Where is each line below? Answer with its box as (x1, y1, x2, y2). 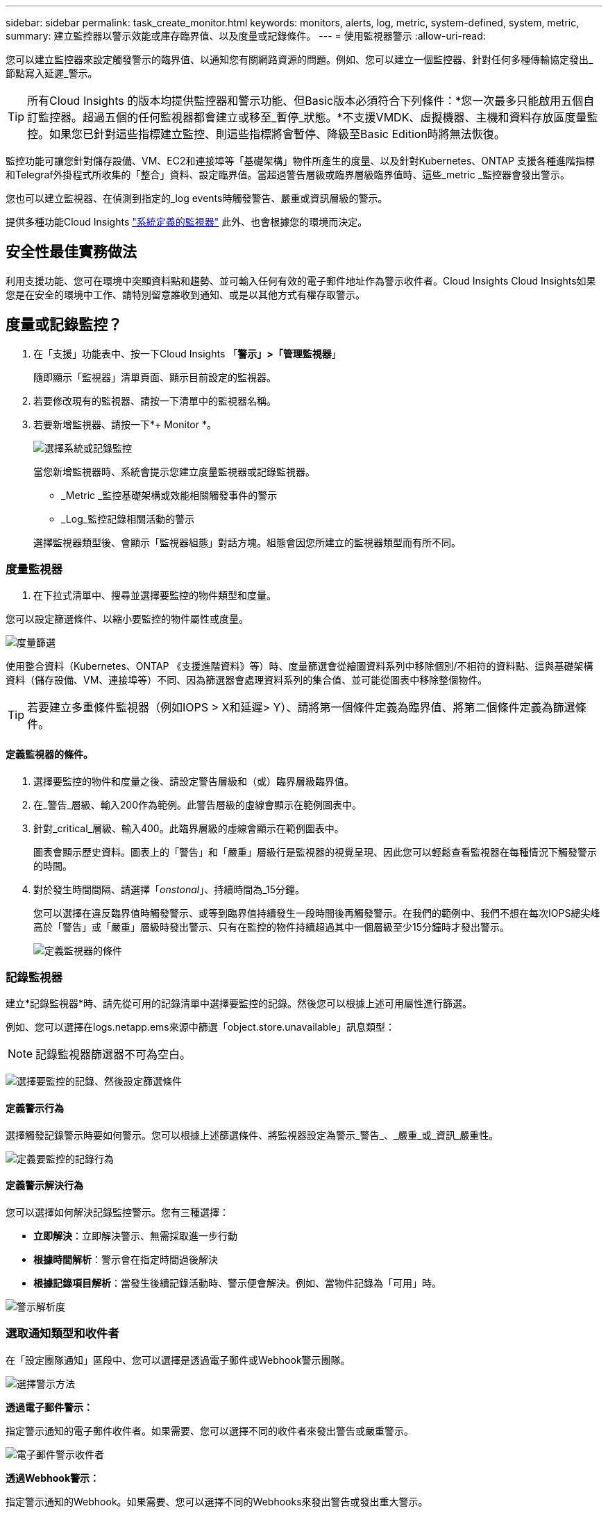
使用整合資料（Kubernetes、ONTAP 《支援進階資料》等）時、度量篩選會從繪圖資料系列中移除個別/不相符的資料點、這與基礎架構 (6, 660, 593, 673)
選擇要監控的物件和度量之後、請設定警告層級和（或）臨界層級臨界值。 (33, 775, 354, 787)
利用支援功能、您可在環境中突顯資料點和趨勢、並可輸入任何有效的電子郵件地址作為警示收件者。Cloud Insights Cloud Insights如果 (6, 274, 596, 287)
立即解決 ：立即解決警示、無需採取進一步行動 (33, 1229, 237, 1242)
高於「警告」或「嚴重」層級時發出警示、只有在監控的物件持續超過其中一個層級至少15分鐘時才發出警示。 (33, 920, 509, 933)
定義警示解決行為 (6, 1179, 83, 1192)
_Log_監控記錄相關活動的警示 (61, 512, 195, 525)
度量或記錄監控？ (6, 316, 122, 334)
